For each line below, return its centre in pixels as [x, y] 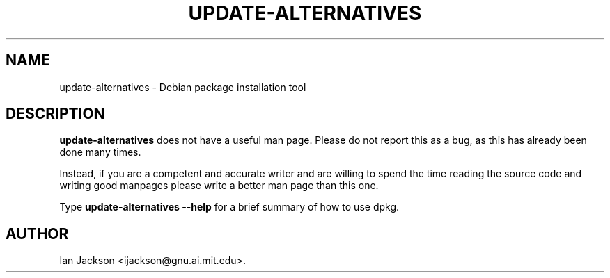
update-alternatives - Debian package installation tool [183, 87]
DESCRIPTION [55, 114]
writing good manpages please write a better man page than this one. [219, 186]
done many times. [100, 152]
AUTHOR [37, 234]
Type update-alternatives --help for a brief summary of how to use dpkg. [229, 207]
